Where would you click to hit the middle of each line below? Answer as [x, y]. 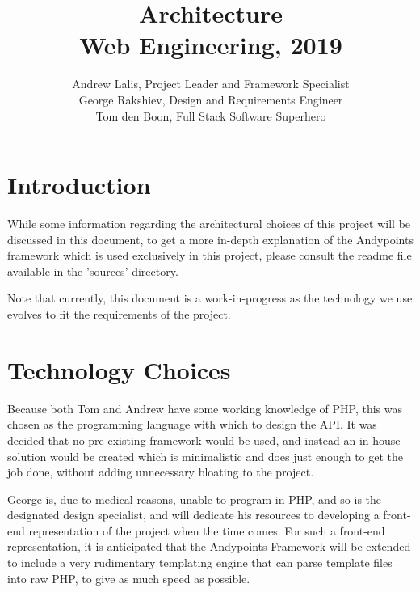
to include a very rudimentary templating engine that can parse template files [200, 562]
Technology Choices [119, 369]
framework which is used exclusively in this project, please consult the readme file [210, 255]
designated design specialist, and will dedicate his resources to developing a [193, 515]
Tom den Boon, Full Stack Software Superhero [211, 115]
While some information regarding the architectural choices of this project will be [209, 224]
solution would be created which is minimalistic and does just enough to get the [206, 456]
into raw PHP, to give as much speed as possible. [129, 578]
